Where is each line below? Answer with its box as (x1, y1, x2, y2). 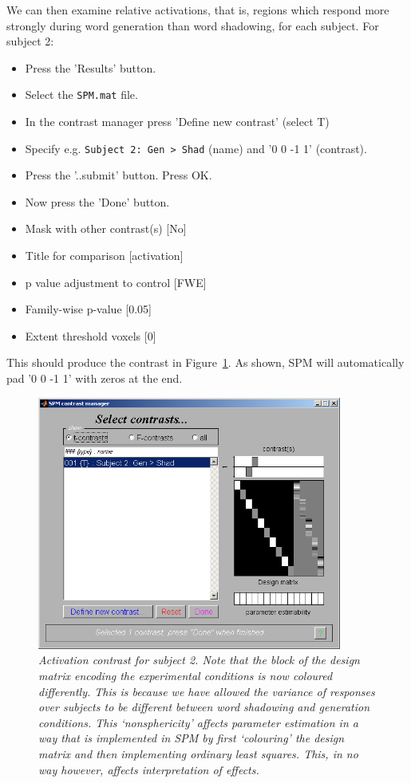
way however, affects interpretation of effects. (38, 761, 259, 777)
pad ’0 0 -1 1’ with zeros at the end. (6, 370, 183, 387)
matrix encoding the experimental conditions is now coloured (38, 667, 333, 683)
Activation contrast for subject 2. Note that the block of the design (38, 651, 360, 668)
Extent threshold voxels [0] (25, 327, 156, 344)
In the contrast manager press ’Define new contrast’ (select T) (25, 113, 330, 130)
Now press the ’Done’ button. (25, 193, 170, 210)
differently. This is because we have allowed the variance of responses (38, 683, 375, 699)
